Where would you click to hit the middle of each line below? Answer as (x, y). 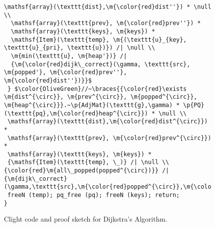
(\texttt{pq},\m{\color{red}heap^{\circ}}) (76, 113)
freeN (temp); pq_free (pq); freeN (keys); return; (94, 195)
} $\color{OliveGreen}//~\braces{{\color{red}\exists (97, 89)
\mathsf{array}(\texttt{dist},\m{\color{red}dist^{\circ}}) (108, 122)
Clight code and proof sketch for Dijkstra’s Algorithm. (86, 219)
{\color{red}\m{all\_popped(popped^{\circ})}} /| (87, 171)
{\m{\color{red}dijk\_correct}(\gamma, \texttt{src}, (101, 64)
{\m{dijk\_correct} (36, 179)
